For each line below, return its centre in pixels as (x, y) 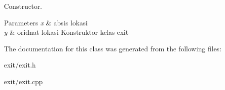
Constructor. (23, 6)
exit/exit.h (20, 65)
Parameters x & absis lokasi (46, 22)
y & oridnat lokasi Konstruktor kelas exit (66, 32)
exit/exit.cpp (23, 81)
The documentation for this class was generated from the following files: (113, 48)
